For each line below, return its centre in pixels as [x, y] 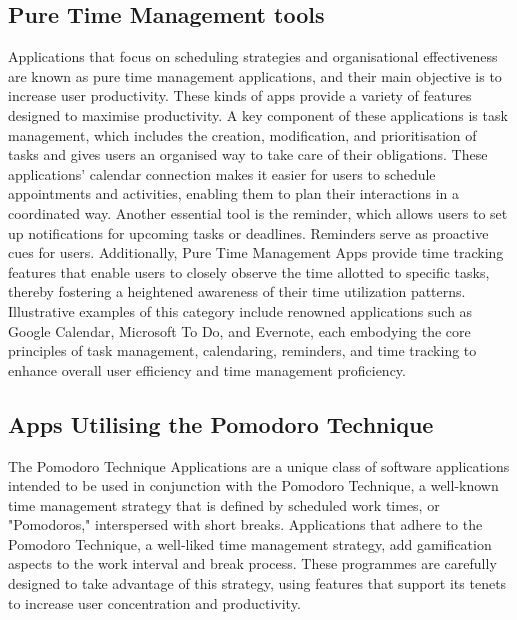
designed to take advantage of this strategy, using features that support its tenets [257, 583]
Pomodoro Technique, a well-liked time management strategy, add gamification [250, 543]
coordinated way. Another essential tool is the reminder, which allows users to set [258, 212]
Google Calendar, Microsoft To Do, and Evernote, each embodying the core [239, 330]
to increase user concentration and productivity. [154, 602]
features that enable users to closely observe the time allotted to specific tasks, [249, 271]
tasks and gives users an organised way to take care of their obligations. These [248, 154]
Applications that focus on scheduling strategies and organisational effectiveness [253, 56]
